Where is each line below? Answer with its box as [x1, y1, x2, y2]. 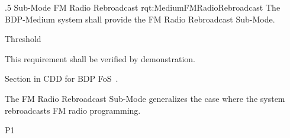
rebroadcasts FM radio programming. [5, 104, 141, 116]
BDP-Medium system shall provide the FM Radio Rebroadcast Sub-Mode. [5, 12, 275, 25]
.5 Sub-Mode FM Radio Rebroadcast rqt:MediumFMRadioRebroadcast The [5, 1, 281, 13]
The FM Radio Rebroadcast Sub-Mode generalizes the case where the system [5, 92, 285, 104]
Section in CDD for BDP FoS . [5, 72, 118, 85]
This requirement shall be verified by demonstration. [5, 52, 196, 65]
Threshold [5, 33, 41, 45]
